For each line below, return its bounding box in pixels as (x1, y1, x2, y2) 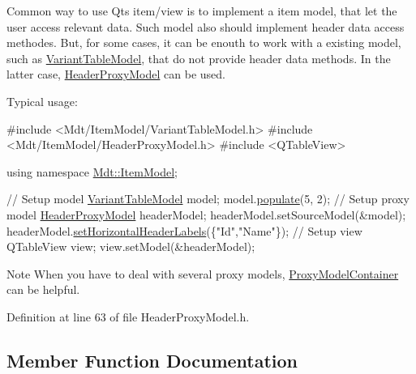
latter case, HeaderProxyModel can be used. (6, 66, 225, 83)
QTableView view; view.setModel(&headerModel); (6, 238, 255, 255)
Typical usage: (6, 92, 78, 109)
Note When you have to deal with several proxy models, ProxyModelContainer (6, 265, 399, 282)
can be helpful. (6, 281, 80, 298)
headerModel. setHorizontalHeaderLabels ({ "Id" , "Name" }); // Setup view (6, 222, 362, 239)
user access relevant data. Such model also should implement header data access (6, 18, 405, 35)
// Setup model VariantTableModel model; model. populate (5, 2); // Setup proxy (6, 190, 410, 207)
